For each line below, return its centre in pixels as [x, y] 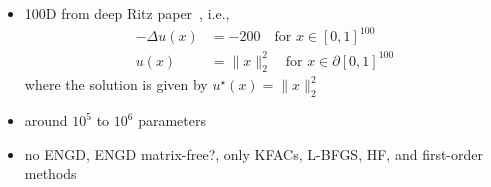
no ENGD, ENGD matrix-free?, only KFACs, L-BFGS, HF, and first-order [254, 153]
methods [50, 173]
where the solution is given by [116, 84]
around [46, 120]
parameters [172, 120]
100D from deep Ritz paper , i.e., [127, 13]
